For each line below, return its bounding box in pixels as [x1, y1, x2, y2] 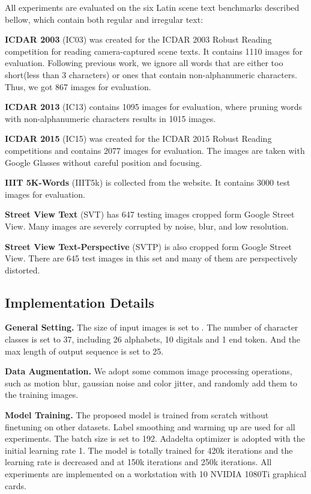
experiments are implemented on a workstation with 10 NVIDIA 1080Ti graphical [5, 468, 307, 480]
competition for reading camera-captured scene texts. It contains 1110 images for [5, 44, 303, 57]
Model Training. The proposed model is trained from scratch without [5, 409, 269, 421]
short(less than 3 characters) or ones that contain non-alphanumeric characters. [5, 68, 297, 81]
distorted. [5, 263, 40, 276]
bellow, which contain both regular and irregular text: [5, 13, 204, 25]
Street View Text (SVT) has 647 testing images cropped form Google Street [5, 208, 295, 221]
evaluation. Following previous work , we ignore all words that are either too [5, 56, 283, 69]
